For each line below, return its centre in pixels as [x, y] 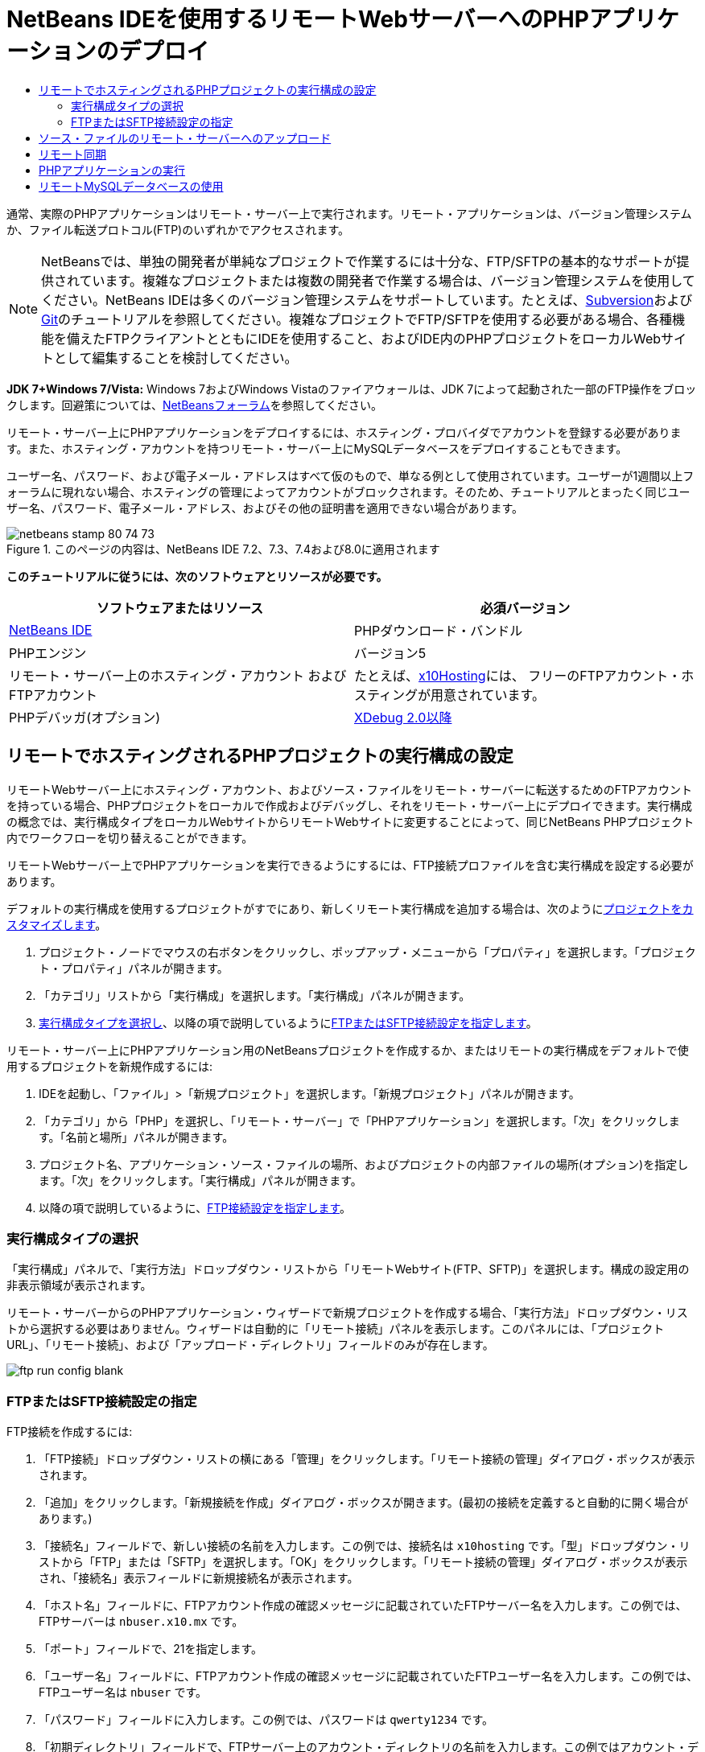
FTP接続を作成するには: [70, 1432]
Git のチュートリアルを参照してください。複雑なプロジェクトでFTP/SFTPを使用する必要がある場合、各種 [357, 319]
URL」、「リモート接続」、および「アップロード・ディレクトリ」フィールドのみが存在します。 [250, 1345]
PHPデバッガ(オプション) [85, 717]
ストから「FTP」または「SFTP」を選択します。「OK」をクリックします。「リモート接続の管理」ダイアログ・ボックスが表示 [363, 1562]
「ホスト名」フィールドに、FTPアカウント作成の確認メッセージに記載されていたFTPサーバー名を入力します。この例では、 [363, 1606]
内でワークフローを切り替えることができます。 [130, 837]
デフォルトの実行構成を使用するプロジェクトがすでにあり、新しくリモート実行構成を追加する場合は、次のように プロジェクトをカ [350, 908]
